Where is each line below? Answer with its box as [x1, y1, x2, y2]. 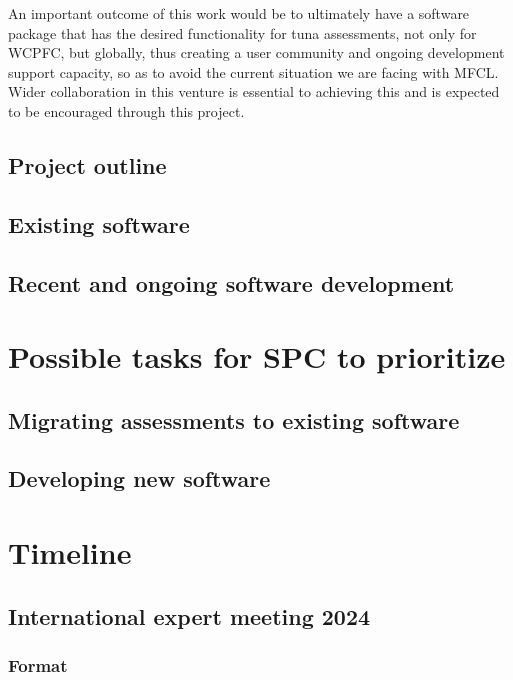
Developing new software [8, 463, 271, 494]
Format [8, 652, 68, 677]
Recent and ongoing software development [8, 267, 455, 298]
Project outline [8, 149, 167, 180]
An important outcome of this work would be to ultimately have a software [8, 3, 470, 23]
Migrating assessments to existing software [8, 404, 460, 435]
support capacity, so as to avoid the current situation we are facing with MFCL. [8, 61, 499, 82]
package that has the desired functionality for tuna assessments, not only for [8, 22, 477, 43]
